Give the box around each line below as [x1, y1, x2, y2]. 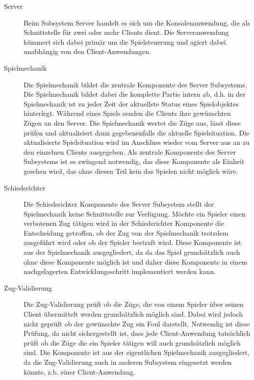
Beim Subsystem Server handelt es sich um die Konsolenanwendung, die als [24, 17, 250, 27]
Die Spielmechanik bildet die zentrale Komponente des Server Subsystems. [24, 79, 247, 89]
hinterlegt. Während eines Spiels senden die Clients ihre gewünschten [24, 108, 231, 118]
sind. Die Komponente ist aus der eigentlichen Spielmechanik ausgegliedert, [24, 347, 250, 357]
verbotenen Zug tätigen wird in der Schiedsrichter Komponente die [24, 218, 225, 228]
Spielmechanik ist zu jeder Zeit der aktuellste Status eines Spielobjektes [24, 98, 239, 109]
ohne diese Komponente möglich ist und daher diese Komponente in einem [24, 256, 248, 267]
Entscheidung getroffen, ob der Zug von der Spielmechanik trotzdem [24, 227, 229, 238]
